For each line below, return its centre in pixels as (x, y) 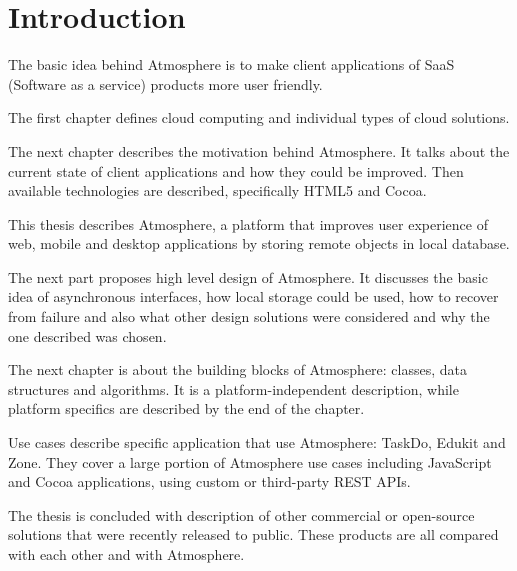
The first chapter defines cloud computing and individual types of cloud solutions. (259, 117)
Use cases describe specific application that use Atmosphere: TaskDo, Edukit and (257, 442)
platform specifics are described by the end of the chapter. (186, 408)
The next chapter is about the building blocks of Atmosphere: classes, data (238, 369)
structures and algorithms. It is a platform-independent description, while (233, 388)
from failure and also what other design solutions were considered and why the (249, 316)
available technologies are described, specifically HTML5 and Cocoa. (217, 190)
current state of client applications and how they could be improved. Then (236, 170)
